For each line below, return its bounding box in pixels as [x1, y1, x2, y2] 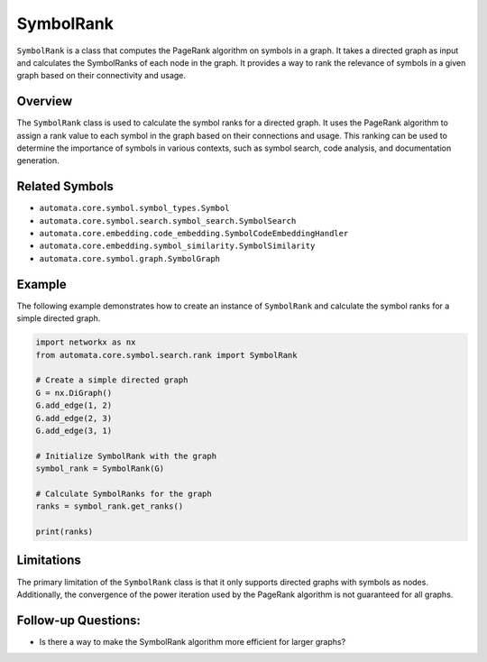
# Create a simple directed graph [35, 375, 188, 385]
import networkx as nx [35, 337, 136, 347]
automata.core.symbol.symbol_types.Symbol [39, 203, 230, 214]
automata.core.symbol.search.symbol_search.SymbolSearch [39, 216, 297, 225]
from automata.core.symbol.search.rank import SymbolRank [35, 350, 298, 360]
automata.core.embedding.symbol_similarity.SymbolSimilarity [39, 241, 316, 252]
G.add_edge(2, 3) [35, 413, 113, 423]
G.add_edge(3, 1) [35, 425, 113, 436]
